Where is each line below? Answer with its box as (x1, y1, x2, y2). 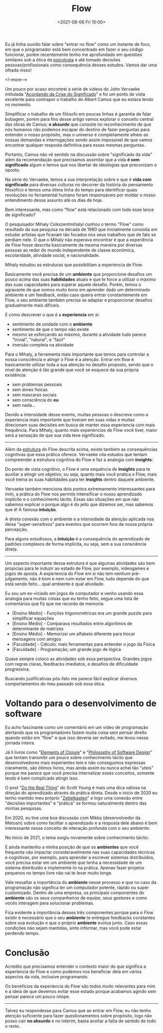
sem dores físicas (12, 386, 48, 392)
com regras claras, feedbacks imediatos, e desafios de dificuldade (5, 661, 138, 667)
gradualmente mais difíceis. (5, 302, 61, 308)
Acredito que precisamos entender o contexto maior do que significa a (5, 963, 147, 969)
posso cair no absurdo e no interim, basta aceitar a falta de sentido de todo (5, 1018, 156, 1024)
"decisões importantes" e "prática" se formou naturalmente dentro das (5, 800, 147, 806)
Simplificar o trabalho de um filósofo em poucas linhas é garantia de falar (5, 111, 151, 117)
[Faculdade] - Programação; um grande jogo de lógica (12, 646, 121, 652)
